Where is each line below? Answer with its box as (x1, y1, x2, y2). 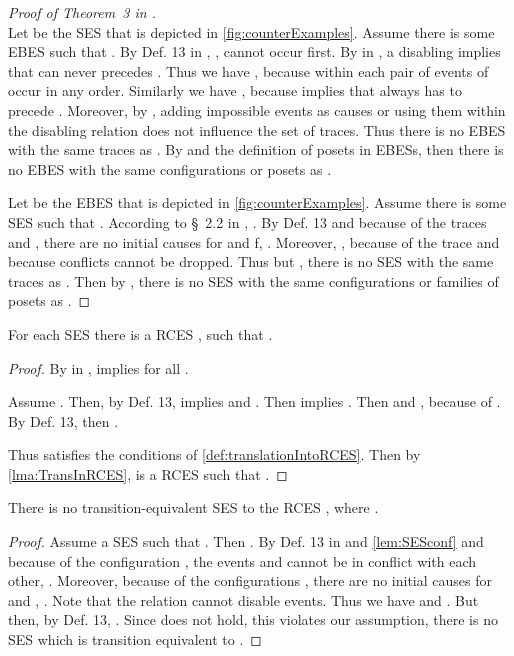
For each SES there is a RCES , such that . (8, 323, 273, 344)
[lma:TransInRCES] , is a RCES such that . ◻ (8, 463, 288, 484)
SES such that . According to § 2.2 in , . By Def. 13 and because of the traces (8, 211, 487, 232)
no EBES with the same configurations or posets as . (8, 158, 332, 179)
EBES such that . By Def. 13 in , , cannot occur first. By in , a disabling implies (8, 41, 501, 62)
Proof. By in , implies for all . (8, 357, 189, 378)
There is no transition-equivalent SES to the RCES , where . (8, 497, 379, 518)
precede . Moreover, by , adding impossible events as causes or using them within (8, 99, 506, 120)
